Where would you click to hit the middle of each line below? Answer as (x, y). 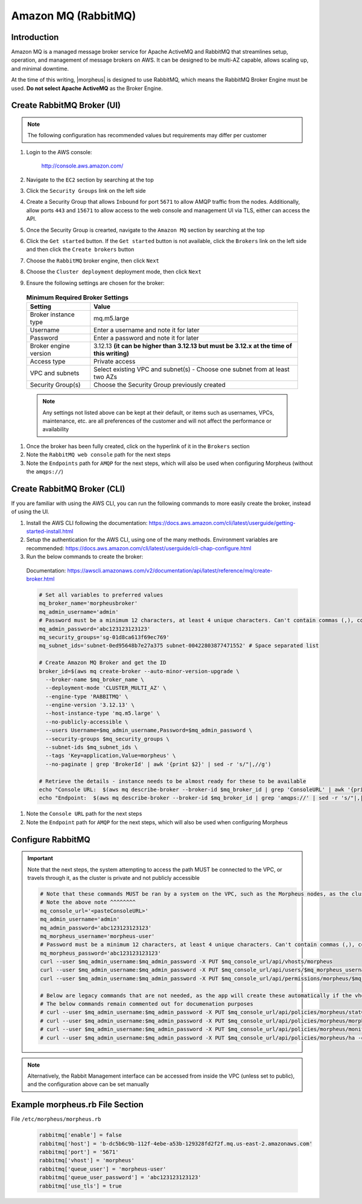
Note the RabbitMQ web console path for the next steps (99, 455)
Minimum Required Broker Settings (78, 298)
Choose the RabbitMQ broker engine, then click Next (93, 261)
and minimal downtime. (40, 68)
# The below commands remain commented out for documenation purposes (147, 1004)
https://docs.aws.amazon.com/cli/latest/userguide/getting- (222, 522)
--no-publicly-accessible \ (87, 722)
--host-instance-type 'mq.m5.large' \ (103, 713)
